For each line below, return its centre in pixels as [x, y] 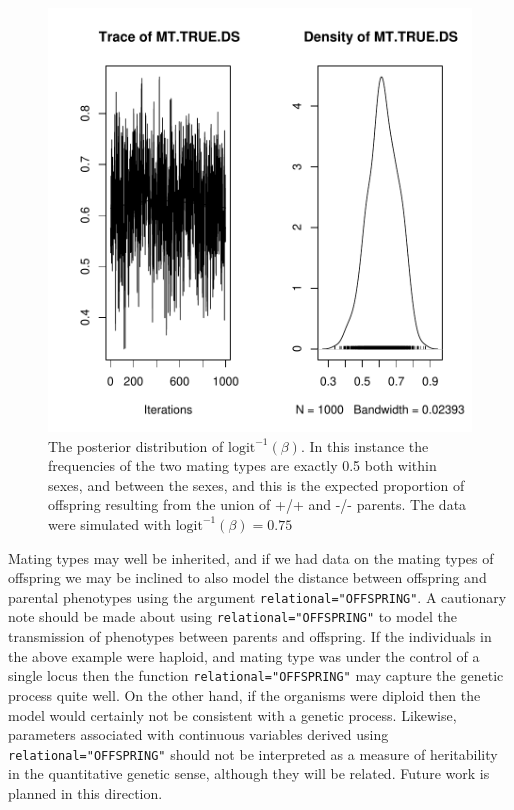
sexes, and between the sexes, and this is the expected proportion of [256, 484]
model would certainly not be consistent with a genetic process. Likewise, [232, 714]
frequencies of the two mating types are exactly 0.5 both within [242, 465]
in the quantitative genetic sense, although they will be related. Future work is [249, 773]
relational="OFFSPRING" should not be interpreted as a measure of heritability [253, 753]
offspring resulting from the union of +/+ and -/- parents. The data [257, 504]
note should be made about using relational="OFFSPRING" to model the [232, 616]
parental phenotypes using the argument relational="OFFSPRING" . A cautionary [257, 596]
